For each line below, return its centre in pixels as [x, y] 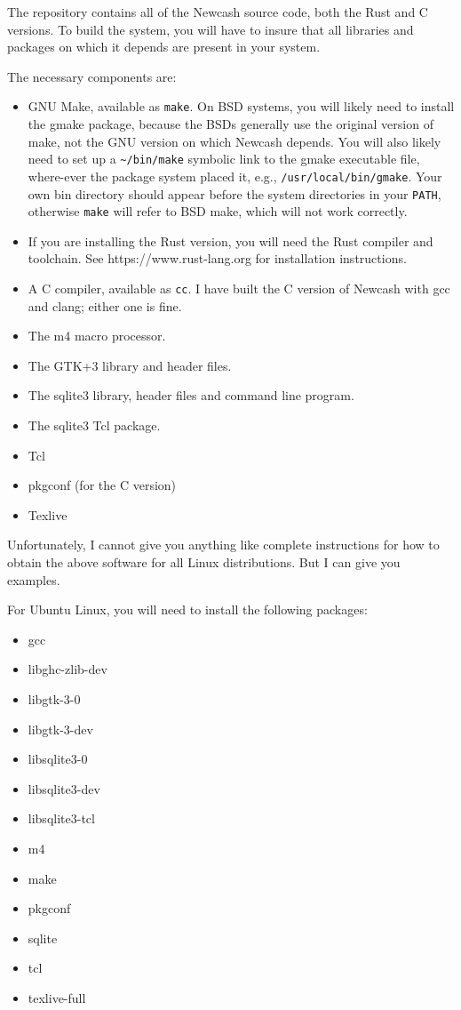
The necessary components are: [92, 76]
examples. [34, 579]
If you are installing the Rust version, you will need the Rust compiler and [230, 240]
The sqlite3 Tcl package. [94, 425]
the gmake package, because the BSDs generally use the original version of [230, 124]
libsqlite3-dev [64, 788]
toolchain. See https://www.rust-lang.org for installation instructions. [217, 258]
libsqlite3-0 [58, 759]
